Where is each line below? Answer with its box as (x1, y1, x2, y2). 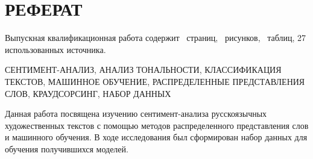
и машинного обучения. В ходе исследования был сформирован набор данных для (5, 131, 308, 143)
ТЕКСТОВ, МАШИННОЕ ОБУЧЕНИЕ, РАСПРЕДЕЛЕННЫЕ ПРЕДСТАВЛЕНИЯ (5, 75, 305, 87)
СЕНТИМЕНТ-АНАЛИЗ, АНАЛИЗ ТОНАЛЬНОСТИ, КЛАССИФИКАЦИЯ (5, 63, 282, 76)
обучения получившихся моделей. (5, 142, 128, 155)
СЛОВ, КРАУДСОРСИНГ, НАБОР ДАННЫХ (5, 87, 171, 99)
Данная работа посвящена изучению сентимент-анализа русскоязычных (5, 107, 267, 120)
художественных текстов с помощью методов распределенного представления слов (5, 119, 309, 131)
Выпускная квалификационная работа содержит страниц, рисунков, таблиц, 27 (5, 31, 306, 44)
